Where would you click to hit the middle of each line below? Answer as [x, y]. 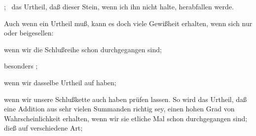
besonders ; [21, 66]
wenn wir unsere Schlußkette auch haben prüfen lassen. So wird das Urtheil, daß [126, 99]
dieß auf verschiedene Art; [43, 128]
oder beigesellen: [29, 33]
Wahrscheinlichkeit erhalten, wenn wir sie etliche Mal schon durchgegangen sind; [126, 118]
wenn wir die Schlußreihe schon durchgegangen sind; [83, 49]
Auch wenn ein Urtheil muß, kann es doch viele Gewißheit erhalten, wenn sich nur [128, 23]
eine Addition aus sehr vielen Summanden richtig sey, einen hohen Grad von [119, 109]
